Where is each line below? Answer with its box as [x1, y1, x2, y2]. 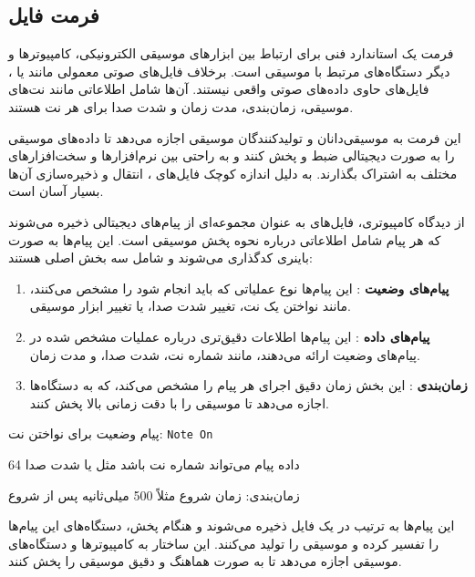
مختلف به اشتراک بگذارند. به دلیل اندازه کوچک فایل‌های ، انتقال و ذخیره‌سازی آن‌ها [8, 163, 458, 182]
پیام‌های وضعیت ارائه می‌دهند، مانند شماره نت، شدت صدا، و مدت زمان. [29, 345, 420, 364]
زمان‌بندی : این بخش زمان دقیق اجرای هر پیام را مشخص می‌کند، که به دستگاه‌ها [29, 376, 468, 395]
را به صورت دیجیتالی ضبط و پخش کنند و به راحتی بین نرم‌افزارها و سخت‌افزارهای [8, 146, 455, 165]
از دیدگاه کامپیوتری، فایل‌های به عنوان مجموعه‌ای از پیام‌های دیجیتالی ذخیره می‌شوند [8, 211, 465, 231]
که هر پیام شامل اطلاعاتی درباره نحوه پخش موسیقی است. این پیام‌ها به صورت [8, 230, 441, 249]
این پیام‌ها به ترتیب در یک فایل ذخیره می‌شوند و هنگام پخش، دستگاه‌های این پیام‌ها [8, 516, 455, 535]
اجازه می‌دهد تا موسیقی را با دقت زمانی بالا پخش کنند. [29, 393, 329, 412]
